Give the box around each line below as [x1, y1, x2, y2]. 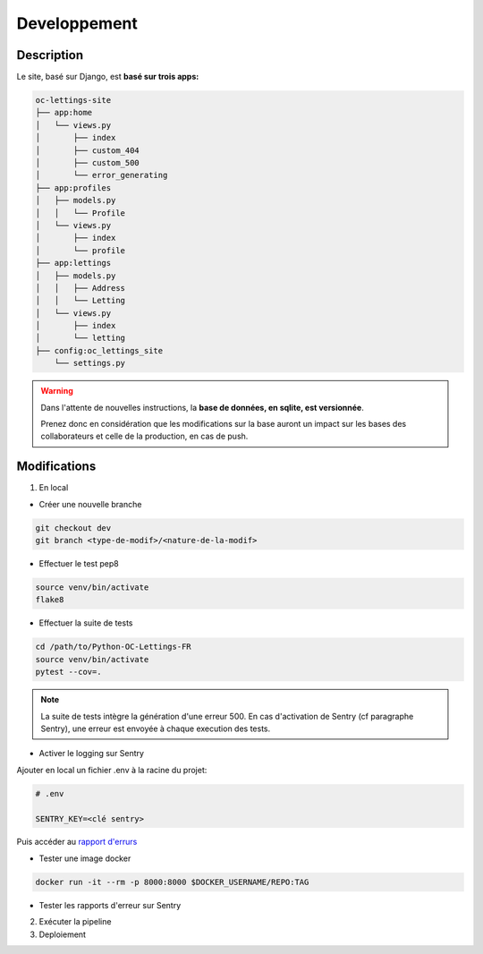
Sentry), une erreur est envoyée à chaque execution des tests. [40, 723, 271, 734]
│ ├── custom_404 [35, 145, 140, 156]
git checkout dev [35, 523, 112, 532]
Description [16, 47, 84, 63]
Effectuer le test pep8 [38, 558, 120, 569]
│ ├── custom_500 [35, 158, 140, 167]
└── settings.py [54, 358, 125, 369]
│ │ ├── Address [35, 283, 125, 293]
